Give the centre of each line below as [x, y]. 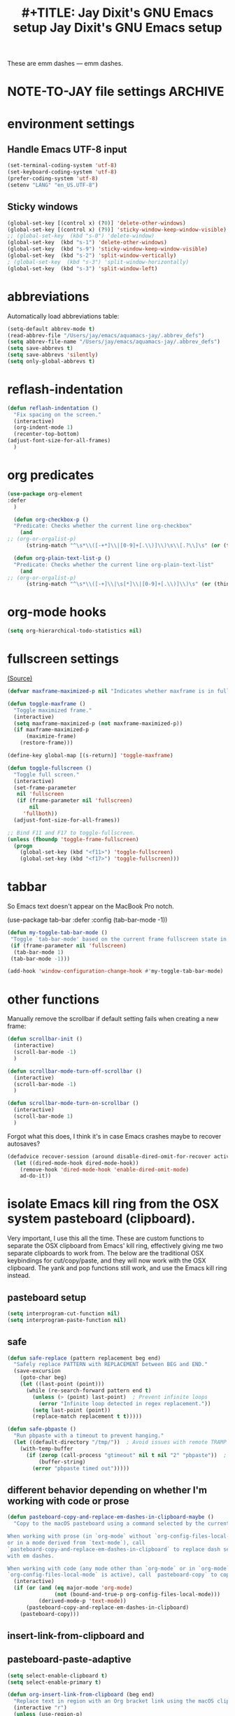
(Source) [20, 678]
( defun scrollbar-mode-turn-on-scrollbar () [73, 1104]
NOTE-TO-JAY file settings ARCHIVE [116, 92]
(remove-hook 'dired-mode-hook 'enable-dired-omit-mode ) [105, 1169]
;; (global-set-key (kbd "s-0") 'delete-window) [81, 236]
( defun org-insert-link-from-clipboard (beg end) [81, 1695]
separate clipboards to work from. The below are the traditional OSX [106, 1253]
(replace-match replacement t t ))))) [87, 1416]
